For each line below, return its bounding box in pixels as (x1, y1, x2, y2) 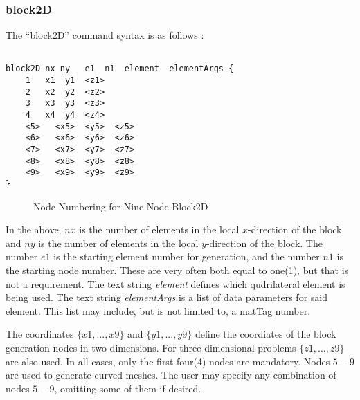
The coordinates (6, 327, 74, 341)
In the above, (6, 222, 62, 237)
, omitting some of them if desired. (54, 381, 201, 395)
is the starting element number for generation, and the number (53, 249, 320, 264)
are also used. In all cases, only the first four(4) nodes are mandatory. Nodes (6, 354, 330, 368)
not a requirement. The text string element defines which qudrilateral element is (6, 276, 345, 291)
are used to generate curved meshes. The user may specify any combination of (6, 367, 336, 382)
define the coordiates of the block (195, 327, 336, 341)
